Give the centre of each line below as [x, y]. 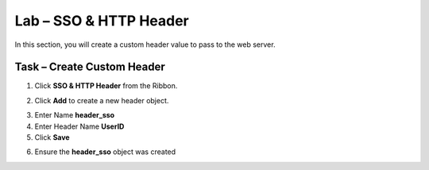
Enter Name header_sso [75, 115]
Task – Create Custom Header [90, 67]
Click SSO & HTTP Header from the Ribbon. [106, 86]
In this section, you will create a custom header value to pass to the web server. [145, 44]
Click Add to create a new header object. [102, 100]
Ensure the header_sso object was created [105, 152]
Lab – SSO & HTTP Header [102, 21]
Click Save [52, 137]
